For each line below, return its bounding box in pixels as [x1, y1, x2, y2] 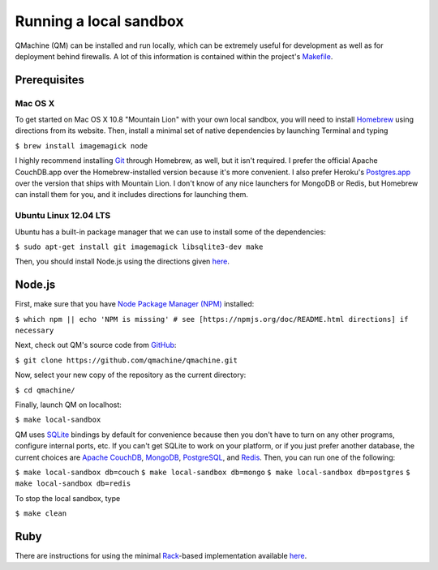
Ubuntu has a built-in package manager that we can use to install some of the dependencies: [15, 227, 326, 237]
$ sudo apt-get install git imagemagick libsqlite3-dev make [15, 242, 264, 251]
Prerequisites [15, 73, 84, 87]
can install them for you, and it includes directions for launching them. [15, 190, 249, 199]
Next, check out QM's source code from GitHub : [15, 341, 177, 350]
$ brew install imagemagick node [15, 141, 148, 150]
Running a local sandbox [15, 12, 184, 30]
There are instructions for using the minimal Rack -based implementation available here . [15, 551, 307, 561]
